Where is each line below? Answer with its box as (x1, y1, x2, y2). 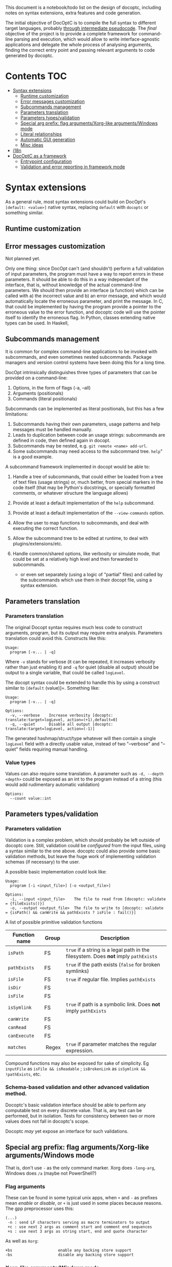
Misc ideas (20, 142, 44, 148)
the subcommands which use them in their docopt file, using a (20, 577, 152, 583)
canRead (8, 1024, 27, 1030)
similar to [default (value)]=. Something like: (5, 685, 100, 691)
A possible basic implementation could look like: (5, 868, 107, 874)
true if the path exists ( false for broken (66, 961, 160, 968)
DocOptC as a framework (12, 152, 67, 159)
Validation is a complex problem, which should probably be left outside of (5, 836, 160, 843)
